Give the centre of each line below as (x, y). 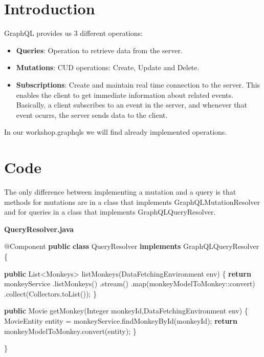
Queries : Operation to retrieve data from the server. (99, 50)
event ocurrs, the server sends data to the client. (92, 114)
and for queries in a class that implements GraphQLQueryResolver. (110, 212)
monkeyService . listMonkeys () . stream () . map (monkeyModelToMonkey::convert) (130, 283)
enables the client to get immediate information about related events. (125, 94)
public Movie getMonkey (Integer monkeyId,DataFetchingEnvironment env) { (126, 311)
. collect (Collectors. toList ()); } (50, 293)
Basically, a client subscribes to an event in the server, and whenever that (131, 105)
